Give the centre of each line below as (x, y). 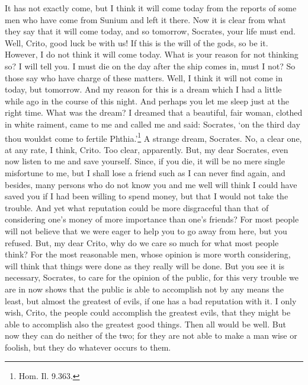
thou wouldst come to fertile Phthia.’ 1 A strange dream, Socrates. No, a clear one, (153, 137)
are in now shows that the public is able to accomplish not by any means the (144, 289)
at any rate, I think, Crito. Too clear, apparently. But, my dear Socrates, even (147, 149)
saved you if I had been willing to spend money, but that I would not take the (147, 196)
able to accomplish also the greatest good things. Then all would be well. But (145, 324)
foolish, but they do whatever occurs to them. (88, 347)
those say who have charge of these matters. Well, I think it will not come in (144, 77)
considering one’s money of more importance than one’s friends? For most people (152, 219)
